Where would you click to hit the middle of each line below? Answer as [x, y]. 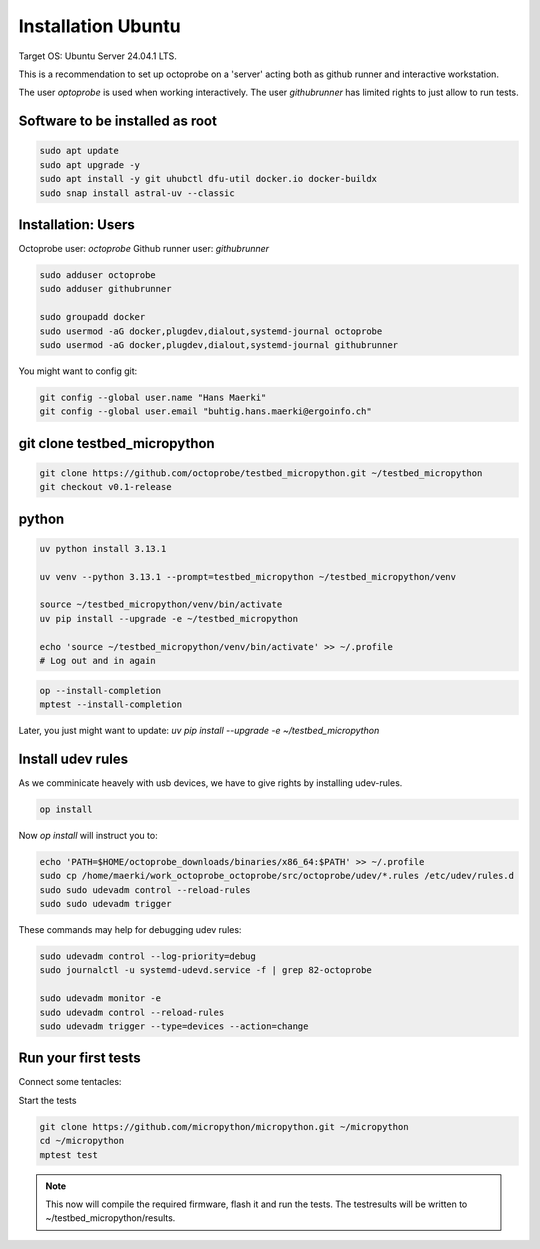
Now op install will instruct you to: [88, 835]
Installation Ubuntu [99, 26]
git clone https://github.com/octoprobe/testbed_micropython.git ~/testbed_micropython [261, 473]
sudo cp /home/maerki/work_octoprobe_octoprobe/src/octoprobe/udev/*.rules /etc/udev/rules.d [277, 876]
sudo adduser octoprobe [98, 274]
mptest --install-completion [111, 704]
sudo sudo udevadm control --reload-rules [145, 889]
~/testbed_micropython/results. [110, 1218]
